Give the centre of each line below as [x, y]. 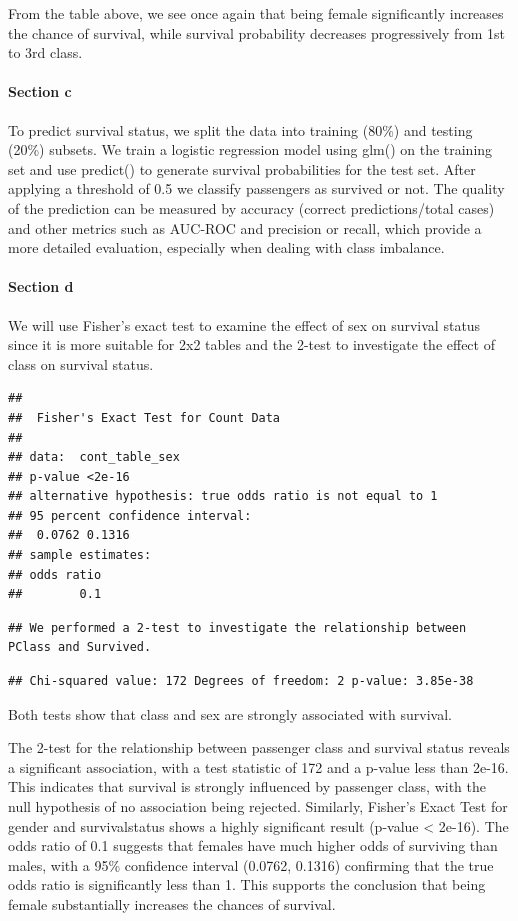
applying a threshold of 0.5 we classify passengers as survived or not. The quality [256, 188]
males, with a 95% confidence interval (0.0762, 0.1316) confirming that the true [251, 864]
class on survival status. [81, 363]
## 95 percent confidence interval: [130, 515]
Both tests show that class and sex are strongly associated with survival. [230, 713]
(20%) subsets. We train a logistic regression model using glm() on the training [250, 149]
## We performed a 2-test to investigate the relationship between [237, 627]
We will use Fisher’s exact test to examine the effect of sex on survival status [244, 324]
